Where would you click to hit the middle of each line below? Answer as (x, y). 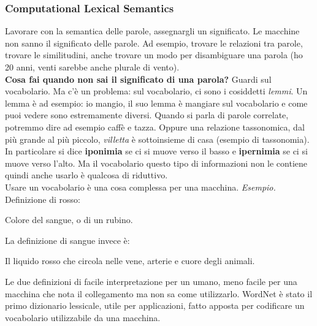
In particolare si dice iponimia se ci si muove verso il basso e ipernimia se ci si (156, 151)
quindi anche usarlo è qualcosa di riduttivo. (86, 175)
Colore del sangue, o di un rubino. (69, 220)
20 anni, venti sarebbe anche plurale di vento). (92, 67)
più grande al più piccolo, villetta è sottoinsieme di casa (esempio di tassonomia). (157, 139)
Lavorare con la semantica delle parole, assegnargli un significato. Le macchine (152, 31)
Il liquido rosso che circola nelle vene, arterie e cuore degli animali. (130, 261)
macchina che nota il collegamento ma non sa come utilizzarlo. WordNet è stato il (159, 293)
